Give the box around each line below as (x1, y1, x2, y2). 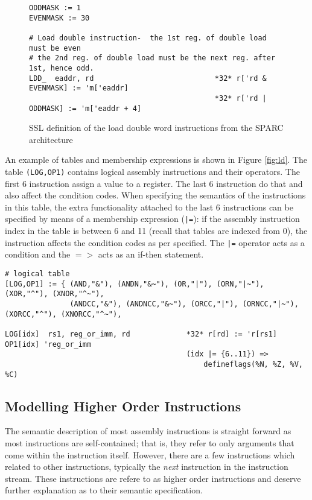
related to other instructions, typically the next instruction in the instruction (5, 460, 288, 473)
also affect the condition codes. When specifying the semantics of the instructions (5, 189, 306, 201)
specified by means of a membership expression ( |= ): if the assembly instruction (5, 212, 300, 225)
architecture (29, 133, 73, 145)
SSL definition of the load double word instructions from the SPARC (29, 121, 284, 134)
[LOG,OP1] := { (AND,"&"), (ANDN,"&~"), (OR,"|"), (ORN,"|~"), (5, 279, 264, 288)
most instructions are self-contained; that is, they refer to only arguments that (5, 436, 294, 449)
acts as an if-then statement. (98, 248, 204, 261)
